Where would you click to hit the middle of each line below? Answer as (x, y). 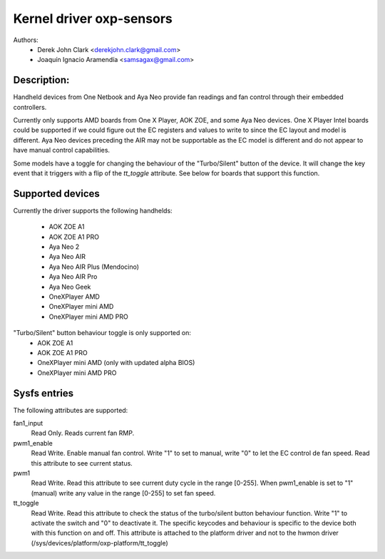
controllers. (30, 107)
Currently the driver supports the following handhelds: (93, 210)
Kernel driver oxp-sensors (93, 19)
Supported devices (56, 194)
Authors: (26, 40)
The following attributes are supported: (71, 410)
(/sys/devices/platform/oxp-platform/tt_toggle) (100, 543)
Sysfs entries (43, 393)
